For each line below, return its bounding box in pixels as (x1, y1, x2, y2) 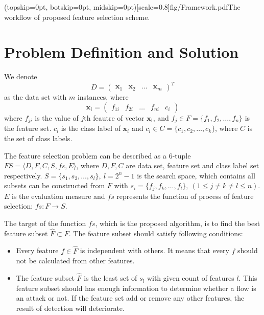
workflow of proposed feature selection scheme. (4, 11, 150, 22)
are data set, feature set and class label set (126, 160, 259, 171)
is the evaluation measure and (12, 190, 105, 201)
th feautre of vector (84, 112, 145, 123)
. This (238, 273, 257, 283)
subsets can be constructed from (4, 180, 105, 191)
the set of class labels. (4, 133, 73, 144)
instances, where (77, 92, 129, 102)
